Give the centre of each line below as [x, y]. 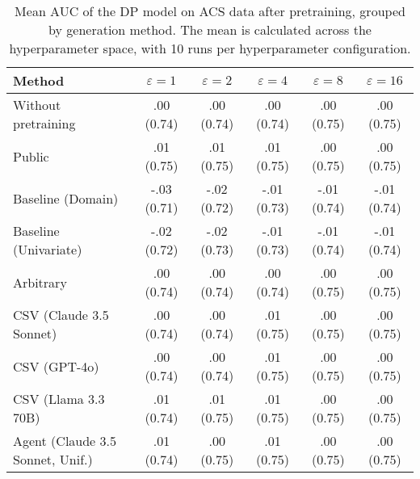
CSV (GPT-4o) [56, 366]
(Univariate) [48, 249]
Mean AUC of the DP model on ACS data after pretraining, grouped [210, 11]
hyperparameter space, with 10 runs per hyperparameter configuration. [210, 48]
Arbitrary [40, 282]
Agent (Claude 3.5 [65, 441]
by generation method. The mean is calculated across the [210, 29]
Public [31, 156]
